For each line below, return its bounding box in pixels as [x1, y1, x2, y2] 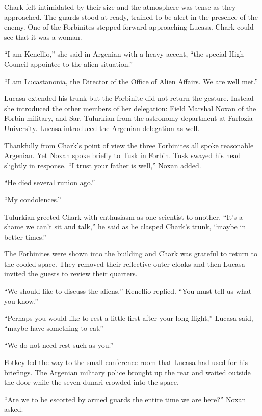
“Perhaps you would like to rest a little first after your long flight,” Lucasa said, [4, 313, 253, 323]
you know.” [4, 295, 38, 306]
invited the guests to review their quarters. [4, 268, 138, 279]
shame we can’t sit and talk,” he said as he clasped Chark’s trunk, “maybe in [4, 221, 246, 232]
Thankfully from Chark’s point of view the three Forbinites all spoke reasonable [4, 140, 254, 150]
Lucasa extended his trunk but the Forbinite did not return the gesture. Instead [4, 93, 254, 103]
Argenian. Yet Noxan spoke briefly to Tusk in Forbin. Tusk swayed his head [4, 150, 241, 161]
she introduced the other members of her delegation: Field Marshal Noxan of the [4, 102, 256, 113]
